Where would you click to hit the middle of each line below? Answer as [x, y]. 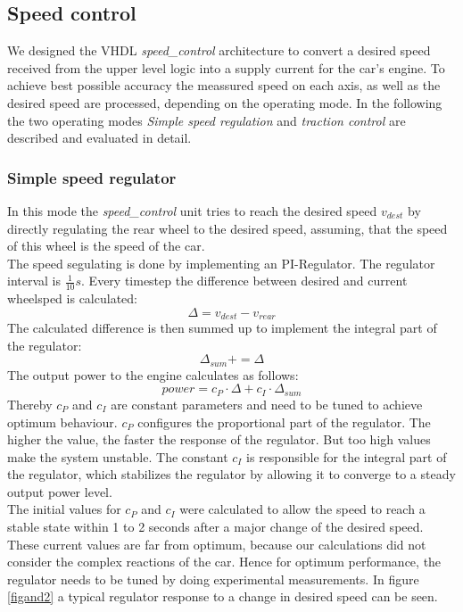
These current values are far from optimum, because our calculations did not [217, 544]
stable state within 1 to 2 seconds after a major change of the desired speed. [215, 527]
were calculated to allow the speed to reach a [302, 509]
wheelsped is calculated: [72, 298]
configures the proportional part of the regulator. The [284, 422]
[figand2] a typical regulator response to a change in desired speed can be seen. [223, 596]
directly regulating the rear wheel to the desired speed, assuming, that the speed [227, 228]
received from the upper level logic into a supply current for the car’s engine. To [226, 67]
